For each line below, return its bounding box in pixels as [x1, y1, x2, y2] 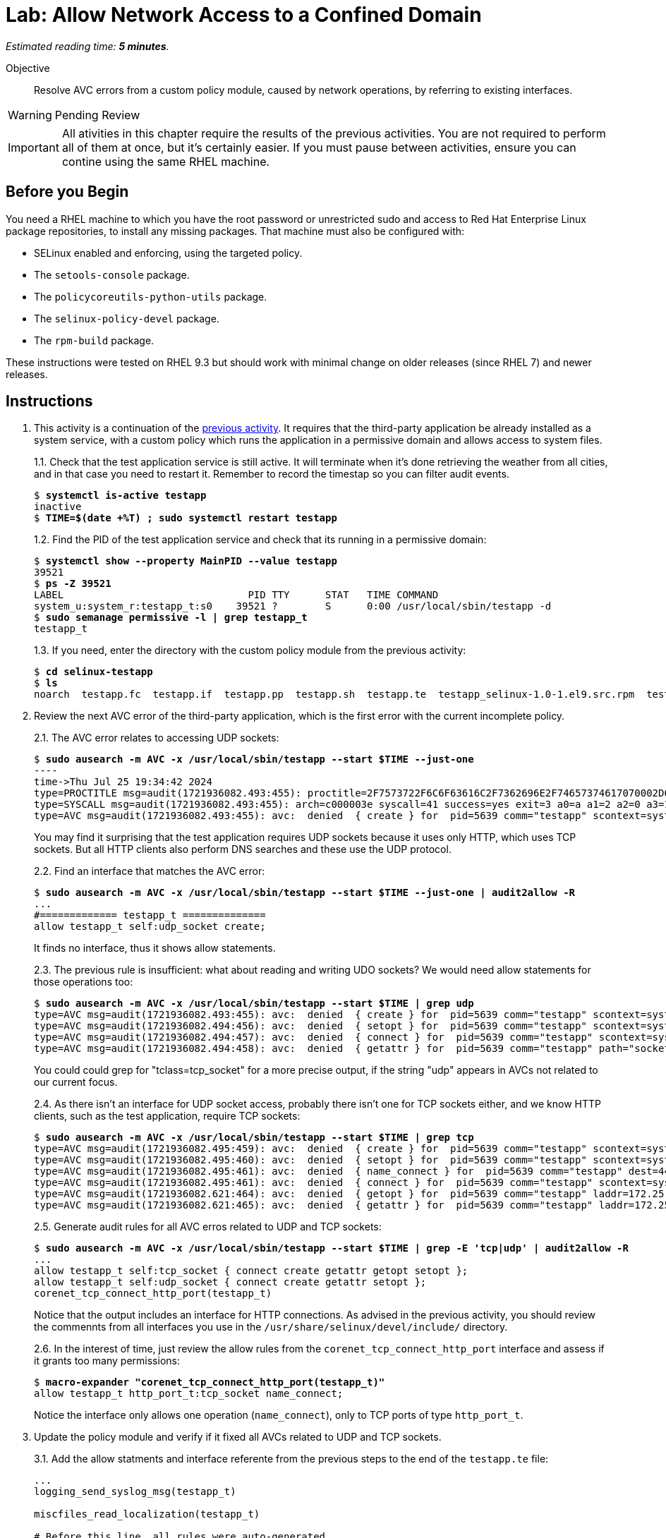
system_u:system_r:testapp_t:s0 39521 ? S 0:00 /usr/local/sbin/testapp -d [34, 600, 552, 612]
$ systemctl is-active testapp [34, 490, 207, 502]
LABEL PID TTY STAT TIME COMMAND [34, 589, 439, 601]
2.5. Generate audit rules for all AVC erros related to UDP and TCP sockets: [34, 1221, 382, 1233]
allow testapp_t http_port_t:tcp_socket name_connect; [34, 1388, 344, 1400]
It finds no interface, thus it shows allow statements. [34, 942, 276, 955]
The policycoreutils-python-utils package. [34, 290, 267, 303]
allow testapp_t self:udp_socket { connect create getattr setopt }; [34, 1276, 427, 1288]
